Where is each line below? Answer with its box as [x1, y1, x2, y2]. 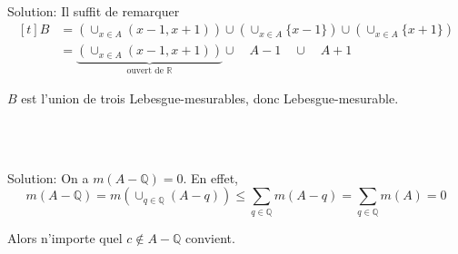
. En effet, [183, 168, 238, 187]
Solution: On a [7, 168, 89, 187]
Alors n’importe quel [7, 228, 123, 247]
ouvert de [126, 66, 164, 76]
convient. [185, 228, 235, 247]
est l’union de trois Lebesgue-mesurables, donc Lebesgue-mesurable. [21, 88, 399, 107]
